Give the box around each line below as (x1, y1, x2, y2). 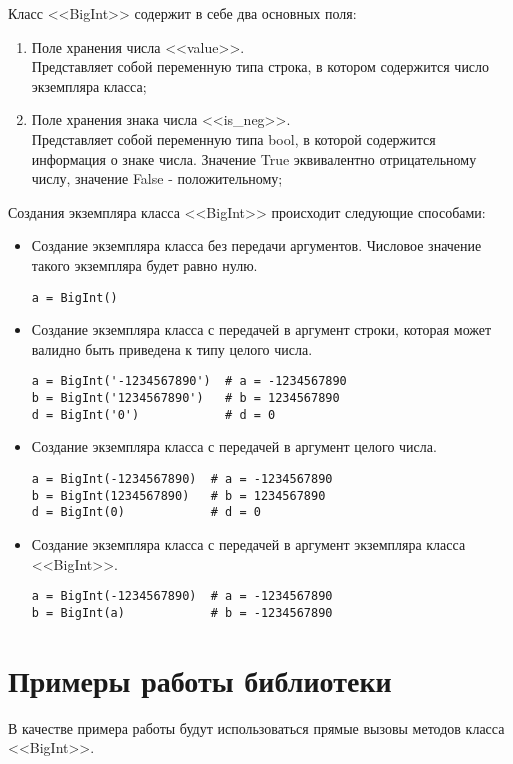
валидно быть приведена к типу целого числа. (31, 338, 313, 359)
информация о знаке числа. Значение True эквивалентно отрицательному (31, 148, 477, 169)
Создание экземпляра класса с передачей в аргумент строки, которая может (31, 319, 492, 340)
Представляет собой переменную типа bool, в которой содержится (31, 128, 436, 149)
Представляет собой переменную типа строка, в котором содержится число (31, 56, 490, 77)
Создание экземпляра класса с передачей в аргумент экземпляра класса (31, 533, 466, 554)
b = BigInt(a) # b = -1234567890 (31, 605, 333, 620)
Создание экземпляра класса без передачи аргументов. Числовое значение (31, 235, 482, 256)
